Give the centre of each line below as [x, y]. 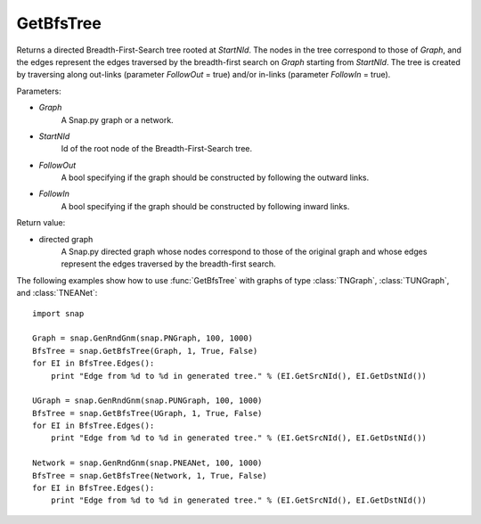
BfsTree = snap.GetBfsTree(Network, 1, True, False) [150, 475]
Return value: [41, 223]
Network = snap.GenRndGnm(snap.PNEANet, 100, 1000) [147, 463]
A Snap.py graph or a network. [117, 119]
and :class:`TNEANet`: [57, 293]
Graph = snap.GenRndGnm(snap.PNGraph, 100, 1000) [143, 338]
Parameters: [39, 91]
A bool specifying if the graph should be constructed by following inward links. [205, 206]
